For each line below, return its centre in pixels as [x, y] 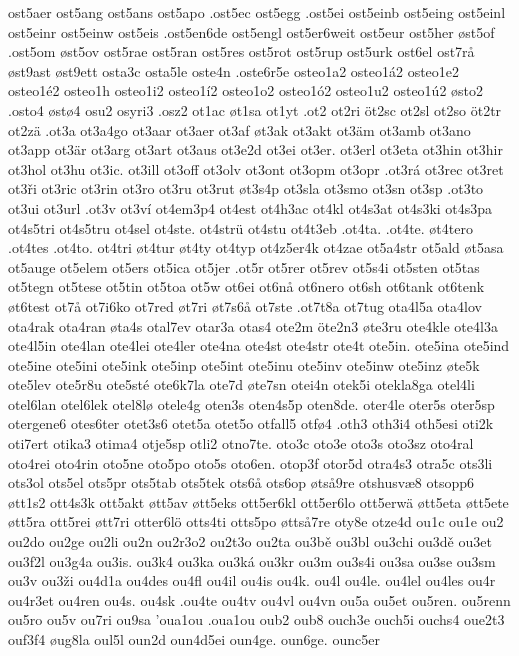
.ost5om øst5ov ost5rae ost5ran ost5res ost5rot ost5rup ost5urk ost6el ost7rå [241, 51]
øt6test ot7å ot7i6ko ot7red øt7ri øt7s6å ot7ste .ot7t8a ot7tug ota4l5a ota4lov [245, 305]
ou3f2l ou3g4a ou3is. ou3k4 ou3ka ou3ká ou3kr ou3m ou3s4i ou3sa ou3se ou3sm [252, 560]
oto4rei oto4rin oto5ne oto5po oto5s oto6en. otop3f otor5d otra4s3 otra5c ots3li [250, 462]
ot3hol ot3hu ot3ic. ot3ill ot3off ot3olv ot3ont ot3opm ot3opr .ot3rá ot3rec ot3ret [256, 168]
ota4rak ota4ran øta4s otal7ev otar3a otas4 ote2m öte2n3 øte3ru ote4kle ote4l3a [253, 325]
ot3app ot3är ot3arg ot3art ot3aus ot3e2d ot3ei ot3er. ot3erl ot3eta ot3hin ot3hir [255, 149]
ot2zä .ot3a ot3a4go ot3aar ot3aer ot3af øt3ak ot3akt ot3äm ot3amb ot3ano [239, 129]
